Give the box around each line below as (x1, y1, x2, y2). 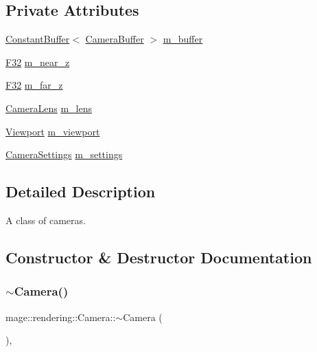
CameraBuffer (85, 32, 144, 46)
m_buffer (163, 32, 203, 46)
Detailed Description (5, 181, 156, 202)
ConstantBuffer (5, 32, 70, 46)
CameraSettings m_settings (5, 147, 123, 162)
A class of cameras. (5, 212, 86, 227)
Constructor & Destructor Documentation (5, 246, 312, 267)
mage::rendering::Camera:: (5, 309, 116, 324)
